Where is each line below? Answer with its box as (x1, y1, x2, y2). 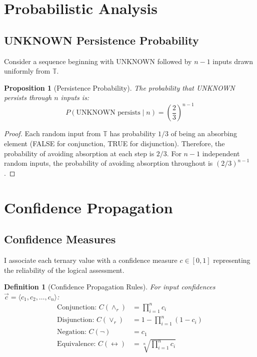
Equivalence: (57, 340, 96, 348)
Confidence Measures (4, 231, 116, 247)
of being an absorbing (170, 128, 237, 139)
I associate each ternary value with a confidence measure (4, 255, 177, 265)
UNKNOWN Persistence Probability (4, 32, 199, 48)
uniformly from (4, 66, 50, 76)
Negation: (57, 328, 86, 336)
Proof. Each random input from (4, 128, 101, 139)
